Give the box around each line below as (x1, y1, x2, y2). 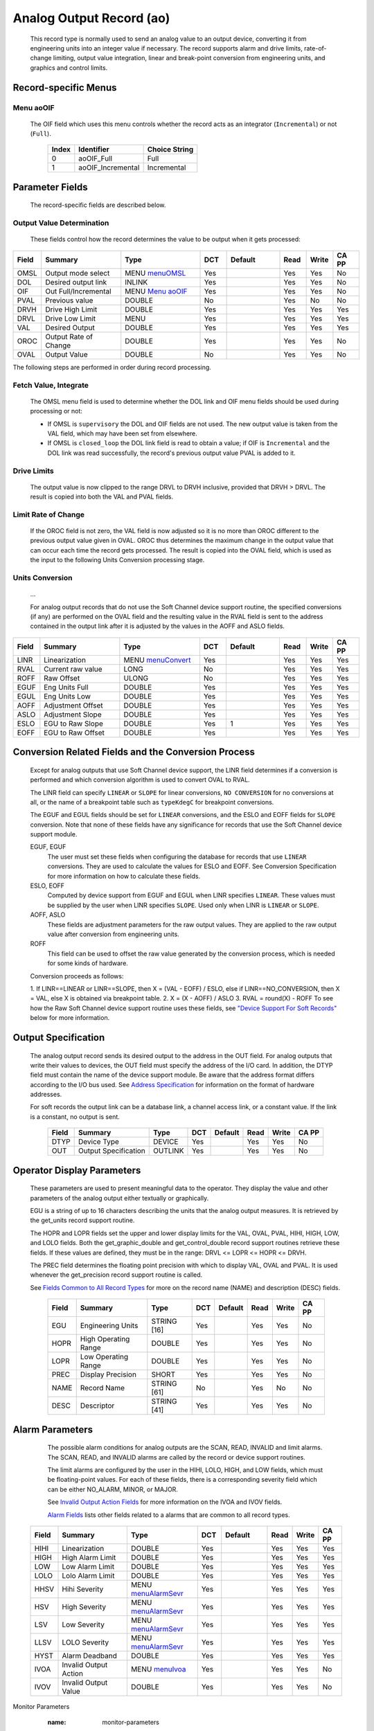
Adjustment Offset (44, 700, 103, 710)
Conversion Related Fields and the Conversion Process (12, 746, 256, 758)
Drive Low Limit (45, 314, 96, 323)
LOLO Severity (62, 1638, 109, 1647)
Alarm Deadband (62, 1651, 117, 1660)
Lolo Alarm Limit (62, 1570, 115, 1580)
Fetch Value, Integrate (12, 380, 89, 390)
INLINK (125, 277, 148, 287)
